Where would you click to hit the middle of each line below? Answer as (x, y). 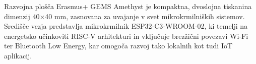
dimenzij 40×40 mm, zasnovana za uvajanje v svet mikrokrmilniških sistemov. (124, 16)
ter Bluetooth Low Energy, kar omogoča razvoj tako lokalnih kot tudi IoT (118, 46)
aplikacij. (18, 55)
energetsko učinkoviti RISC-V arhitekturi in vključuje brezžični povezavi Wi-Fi (126, 36)
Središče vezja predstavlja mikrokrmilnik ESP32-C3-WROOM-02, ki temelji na (126, 26)
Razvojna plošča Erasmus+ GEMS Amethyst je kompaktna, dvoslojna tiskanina (128, 6)
